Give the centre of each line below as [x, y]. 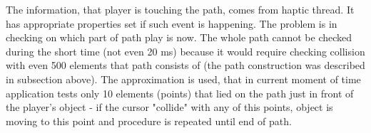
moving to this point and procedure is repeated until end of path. [149, 121]
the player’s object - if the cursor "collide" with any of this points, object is [169, 107]
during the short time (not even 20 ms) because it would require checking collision [185, 51]
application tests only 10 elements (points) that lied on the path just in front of [180, 93]
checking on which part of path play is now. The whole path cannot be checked [179, 37]
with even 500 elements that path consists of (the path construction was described [185, 65]
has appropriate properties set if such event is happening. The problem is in [172, 23]
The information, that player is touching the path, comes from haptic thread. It [180, 9]
